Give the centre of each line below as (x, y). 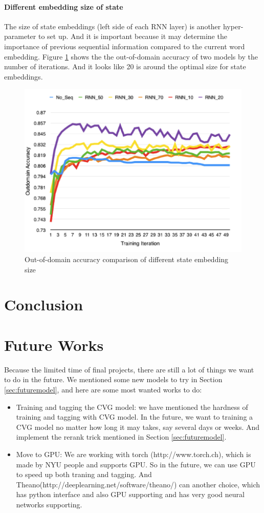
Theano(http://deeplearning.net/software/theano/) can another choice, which (138, 484)
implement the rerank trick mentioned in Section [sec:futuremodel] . (121, 437)
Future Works (54, 344)
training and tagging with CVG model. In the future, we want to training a (135, 417)
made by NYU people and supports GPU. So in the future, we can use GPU (136, 464)
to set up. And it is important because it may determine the (133, 36)
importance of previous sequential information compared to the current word (125, 46)
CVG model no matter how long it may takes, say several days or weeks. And (138, 427)
